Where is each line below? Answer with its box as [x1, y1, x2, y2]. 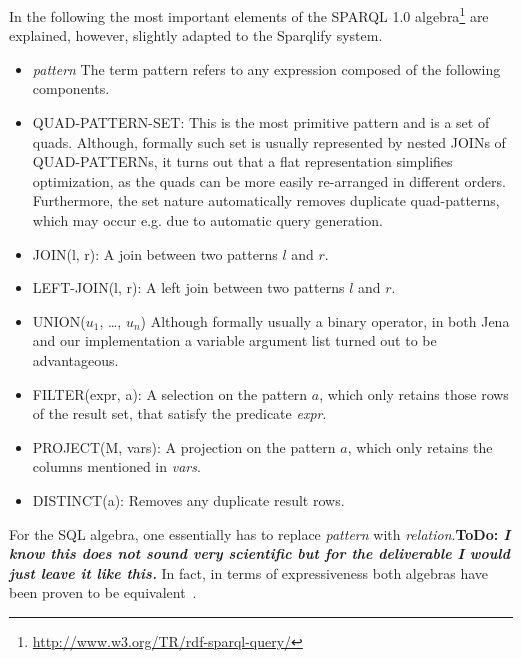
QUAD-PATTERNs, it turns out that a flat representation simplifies [32, 151, 453, 172]
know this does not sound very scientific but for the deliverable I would [9, 543, 510, 564]
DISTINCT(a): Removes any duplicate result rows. [32, 489, 345, 510]
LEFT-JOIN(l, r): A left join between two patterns [32, 277, 345, 298]
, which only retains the [347, 436, 493, 457]
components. [32, 78, 110, 99]
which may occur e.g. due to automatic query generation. [32, 210, 383, 230]
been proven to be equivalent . [9, 582, 197, 603]
